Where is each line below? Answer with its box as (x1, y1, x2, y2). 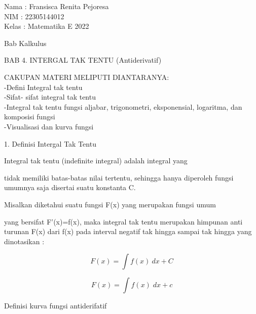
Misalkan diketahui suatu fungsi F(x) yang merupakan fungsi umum (4, 199, 216, 209)
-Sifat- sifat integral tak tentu (4, 92, 96, 102)
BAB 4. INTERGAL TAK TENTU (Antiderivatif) (4, 55, 162, 65)
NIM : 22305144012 (4, 11, 64, 21)
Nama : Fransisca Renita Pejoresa (4, 1, 109, 11)
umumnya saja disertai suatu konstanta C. (4, 182, 136, 193)
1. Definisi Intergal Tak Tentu (4, 138, 96, 149)
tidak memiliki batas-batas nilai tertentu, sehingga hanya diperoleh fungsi (4, 172, 234, 183)
